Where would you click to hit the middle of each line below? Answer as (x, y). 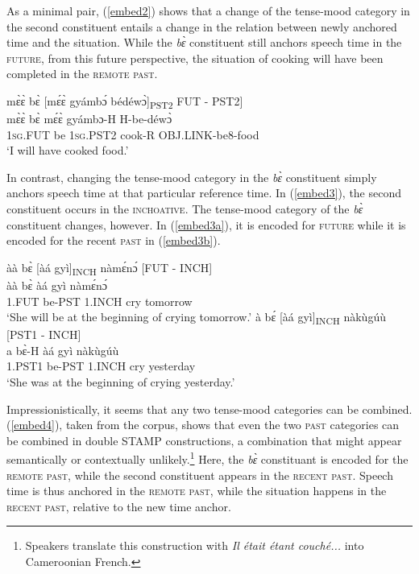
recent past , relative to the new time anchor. (119, 506)
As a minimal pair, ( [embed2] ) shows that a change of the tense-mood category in (208, 10)
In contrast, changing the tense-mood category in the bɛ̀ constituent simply (192, 177)
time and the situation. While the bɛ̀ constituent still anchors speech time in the (204, 42)
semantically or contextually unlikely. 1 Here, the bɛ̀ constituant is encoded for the (207, 458)
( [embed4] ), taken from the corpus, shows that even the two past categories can (203, 425)
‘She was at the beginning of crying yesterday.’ (121, 382)
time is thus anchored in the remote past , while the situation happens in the (197, 491)
